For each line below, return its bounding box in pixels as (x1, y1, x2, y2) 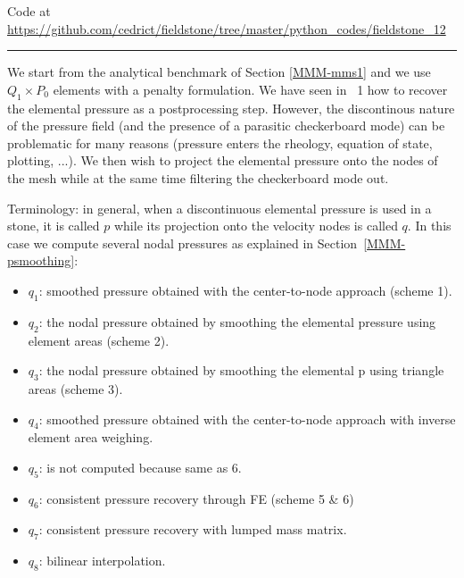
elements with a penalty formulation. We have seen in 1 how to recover (53, 80, 448, 98)
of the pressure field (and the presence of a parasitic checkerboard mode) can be (7, 116, 445, 135)
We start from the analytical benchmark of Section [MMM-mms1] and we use (7, 63, 431, 81)
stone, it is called (7, 216, 100, 235)
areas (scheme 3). (28, 379, 123, 398)
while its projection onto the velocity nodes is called (113, 216, 398, 235)
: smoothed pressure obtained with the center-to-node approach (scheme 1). (38, 281, 452, 299)
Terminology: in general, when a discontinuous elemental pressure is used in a (7, 198, 432, 217)
